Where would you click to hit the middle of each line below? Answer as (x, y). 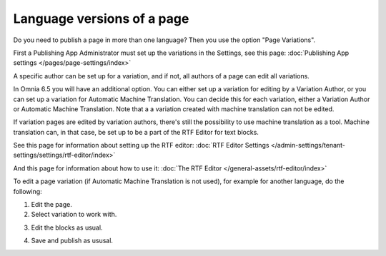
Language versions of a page (101, 19)
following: (28, 191)
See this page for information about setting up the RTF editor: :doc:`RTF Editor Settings (141, 145)
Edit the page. (52, 205)
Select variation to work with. (74, 215)
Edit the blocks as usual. (67, 227)
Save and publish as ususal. (72, 241)
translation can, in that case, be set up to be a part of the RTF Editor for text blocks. (136, 132)
